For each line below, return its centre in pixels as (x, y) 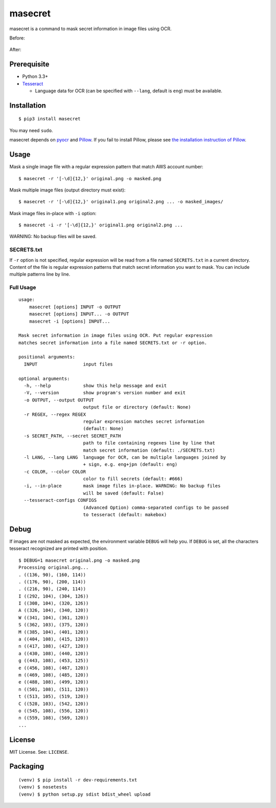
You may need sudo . (31, 130)
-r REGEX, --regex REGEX (55, 414)
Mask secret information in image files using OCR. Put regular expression (116, 336)
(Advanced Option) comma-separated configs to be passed (156, 507)
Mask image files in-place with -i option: (53, 213)
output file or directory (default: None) (137, 407)
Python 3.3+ (35, 76)
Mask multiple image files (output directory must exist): (67, 190)
